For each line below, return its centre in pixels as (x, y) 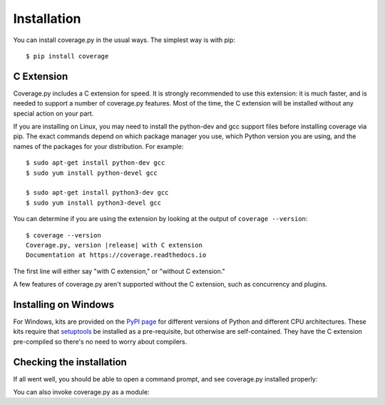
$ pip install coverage (67, 56)
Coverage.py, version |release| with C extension (114, 245)
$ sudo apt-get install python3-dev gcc (97, 193)
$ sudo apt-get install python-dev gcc (96, 163)
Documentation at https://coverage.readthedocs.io (116, 255)
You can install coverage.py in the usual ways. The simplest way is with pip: (124, 40)
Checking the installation (70, 362)
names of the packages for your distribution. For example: (98, 146)
